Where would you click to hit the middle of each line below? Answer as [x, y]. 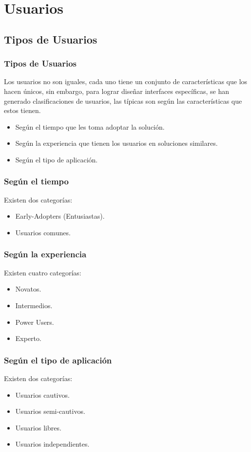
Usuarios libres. [38, 427]
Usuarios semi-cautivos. [50, 411]
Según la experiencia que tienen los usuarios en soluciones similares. [116, 143]
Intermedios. [34, 305]
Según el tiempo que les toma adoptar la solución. [90, 126]
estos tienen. [22, 110]
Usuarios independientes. [52, 444]
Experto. [28, 338]
